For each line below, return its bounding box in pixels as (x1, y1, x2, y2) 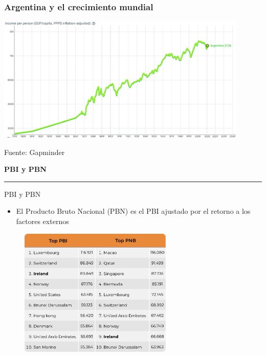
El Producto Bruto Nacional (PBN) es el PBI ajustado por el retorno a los (16, 206, 251, 216)
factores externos (16, 216, 69, 227)
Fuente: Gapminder (4, 146, 65, 157)
